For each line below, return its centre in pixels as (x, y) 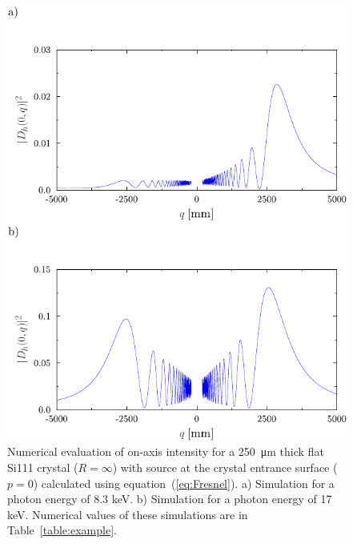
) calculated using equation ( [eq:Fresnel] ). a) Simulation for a (184, 483)
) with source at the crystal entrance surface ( (225, 467)
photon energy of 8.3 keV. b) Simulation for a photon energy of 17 (170, 499)
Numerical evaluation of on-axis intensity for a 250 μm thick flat (166, 451)
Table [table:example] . (62, 530)
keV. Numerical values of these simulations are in (128, 514)
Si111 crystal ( (43, 467)
